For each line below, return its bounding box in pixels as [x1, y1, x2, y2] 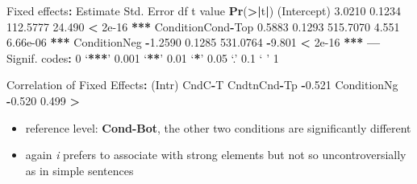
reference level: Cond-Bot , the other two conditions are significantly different [25, 119, 411, 136]
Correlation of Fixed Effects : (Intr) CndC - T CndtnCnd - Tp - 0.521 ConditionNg [6, 76, 398, 93]
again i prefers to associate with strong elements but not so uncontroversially [25, 146, 407, 163]
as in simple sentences [25, 162, 134, 178]
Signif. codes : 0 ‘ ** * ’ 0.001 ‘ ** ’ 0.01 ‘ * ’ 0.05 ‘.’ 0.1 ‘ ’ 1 [6, 49, 279, 66]
